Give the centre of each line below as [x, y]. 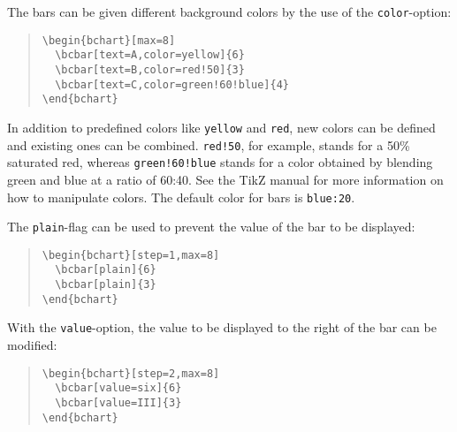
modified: [32, 345]
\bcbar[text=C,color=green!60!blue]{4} [172, 84]
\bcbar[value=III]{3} [118, 403]
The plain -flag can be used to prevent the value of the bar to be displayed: [211, 227]
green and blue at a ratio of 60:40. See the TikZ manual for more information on [225, 179]
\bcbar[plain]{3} [106, 285]
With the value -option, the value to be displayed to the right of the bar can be [222, 327]
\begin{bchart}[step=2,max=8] [131, 373]
